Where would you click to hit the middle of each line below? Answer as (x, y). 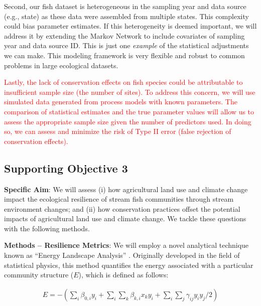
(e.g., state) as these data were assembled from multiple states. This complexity (126, 16)
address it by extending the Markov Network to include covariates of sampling (124, 35)
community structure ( (39, 275)
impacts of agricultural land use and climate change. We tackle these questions (125, 218)
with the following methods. (47, 228)
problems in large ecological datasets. (61, 65)
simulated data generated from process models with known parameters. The (121, 102)
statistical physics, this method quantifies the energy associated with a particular (129, 265)
